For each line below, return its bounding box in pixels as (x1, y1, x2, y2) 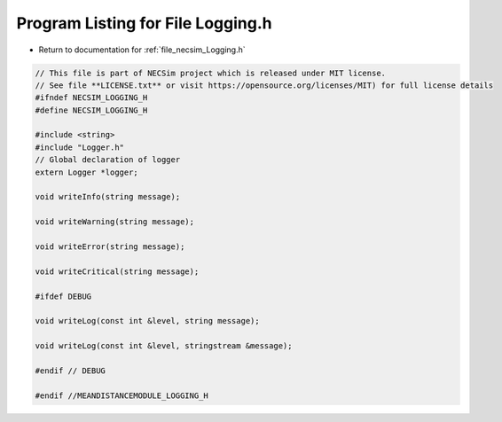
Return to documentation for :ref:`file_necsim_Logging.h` (38, 44, 246, 55)
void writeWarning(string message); (35, 217, 195, 227)
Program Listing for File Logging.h (16, 13, 272, 33)
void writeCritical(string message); (35, 266, 200, 277)
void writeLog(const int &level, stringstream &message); (35, 341, 293, 351)
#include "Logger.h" (35, 142, 124, 152)
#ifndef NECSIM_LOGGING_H (35, 93, 148, 103)
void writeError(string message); (35, 242, 185, 252)
